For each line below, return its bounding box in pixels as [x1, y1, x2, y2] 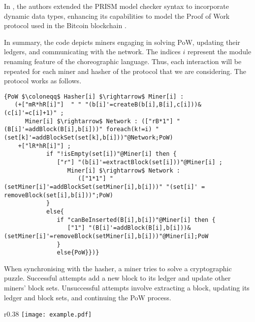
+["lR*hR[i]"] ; [18, 142, 71, 149]
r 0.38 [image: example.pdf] [4, 309, 92, 319]
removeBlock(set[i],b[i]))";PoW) [4, 191, 113, 199]
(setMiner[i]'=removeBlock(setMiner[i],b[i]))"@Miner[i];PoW [4, 232, 209, 240]
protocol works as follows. [4, 75, 82, 86]
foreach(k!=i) [106, 126, 152, 133]
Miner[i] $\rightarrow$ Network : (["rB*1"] [25, 117, 173, 125]
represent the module [187, 46, 252, 57]
